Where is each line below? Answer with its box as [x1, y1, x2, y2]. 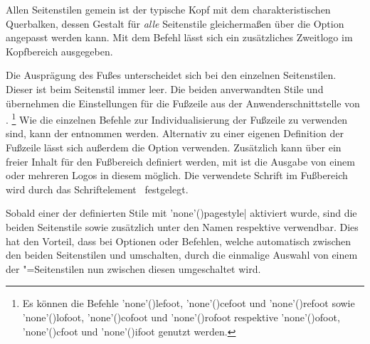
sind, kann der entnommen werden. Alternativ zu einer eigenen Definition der [6, 126, 344, 141]
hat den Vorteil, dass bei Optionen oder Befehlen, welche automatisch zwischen [6, 233, 351, 248]
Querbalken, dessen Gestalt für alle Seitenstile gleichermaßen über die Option [6, 16, 344, 31]
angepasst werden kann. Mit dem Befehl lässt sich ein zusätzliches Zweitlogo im [6, 30, 353, 45]
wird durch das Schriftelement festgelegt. [6, 181, 189, 196]
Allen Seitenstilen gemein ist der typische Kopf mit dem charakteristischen [6, 2, 331, 16]
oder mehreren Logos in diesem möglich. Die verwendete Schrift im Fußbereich [6, 168, 348, 183]
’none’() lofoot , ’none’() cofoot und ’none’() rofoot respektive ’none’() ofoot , [22, 309, 340, 324]
